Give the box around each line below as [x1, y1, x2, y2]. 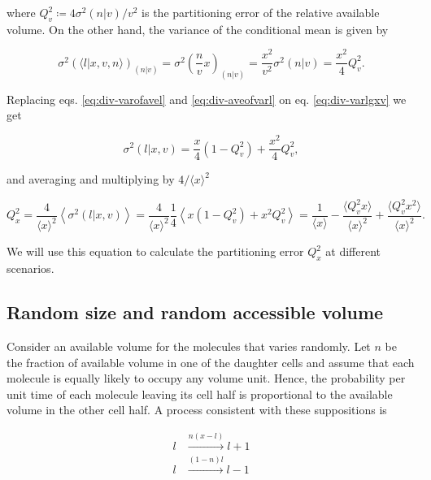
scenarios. [7, 260, 54, 277]
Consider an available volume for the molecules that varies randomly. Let [7, 337, 371, 354]
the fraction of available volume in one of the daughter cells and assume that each [7, 353, 415, 370]
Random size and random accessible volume [7, 300, 384, 325]
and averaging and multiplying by [7, 171, 175, 188]
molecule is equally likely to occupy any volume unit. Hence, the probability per [7, 370, 406, 387]
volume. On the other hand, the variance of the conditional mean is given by [7, 20, 389, 37]
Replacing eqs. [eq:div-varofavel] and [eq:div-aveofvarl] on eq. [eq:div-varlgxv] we [7, 90, 407, 107]
